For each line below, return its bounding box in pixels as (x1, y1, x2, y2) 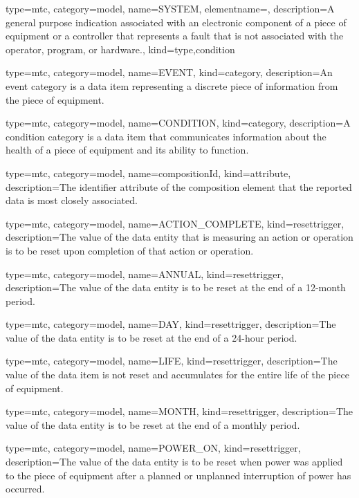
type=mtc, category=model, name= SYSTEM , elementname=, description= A (6, 1, 335, 15)
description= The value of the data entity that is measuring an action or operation (6, 230, 353, 244)
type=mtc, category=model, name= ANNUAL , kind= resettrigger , (6, 266, 284, 281)
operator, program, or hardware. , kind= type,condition (6, 41, 235, 56)
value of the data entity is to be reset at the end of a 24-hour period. (6, 330, 297, 344)
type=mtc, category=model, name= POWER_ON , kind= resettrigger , (6, 441, 301, 455)
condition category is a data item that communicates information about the (6, 129, 326, 143)
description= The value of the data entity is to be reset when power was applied (6, 454, 343, 469)
